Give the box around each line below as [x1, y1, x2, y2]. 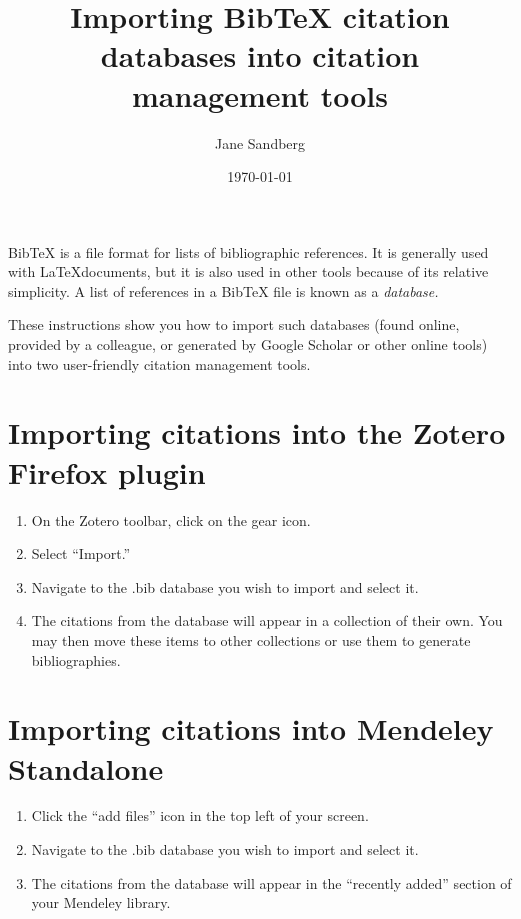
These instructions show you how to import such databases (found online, [8, 314, 460, 335]
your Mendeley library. [31, 892, 171, 913]
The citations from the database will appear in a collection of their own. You [31, 610, 503, 631]
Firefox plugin [8, 451, 206, 492]
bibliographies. [31, 649, 121, 670]
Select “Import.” [31, 543, 131, 564]
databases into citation [100, 35, 420, 76]
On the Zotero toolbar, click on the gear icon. [31, 509, 311, 530]
